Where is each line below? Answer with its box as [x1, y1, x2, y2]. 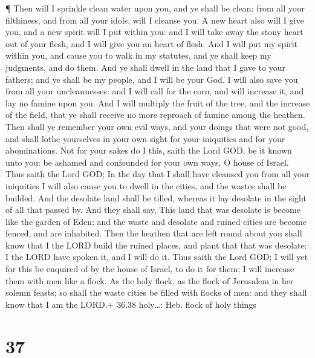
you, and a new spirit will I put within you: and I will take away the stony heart [5, 25, 304, 38]
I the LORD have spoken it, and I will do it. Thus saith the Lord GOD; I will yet [5, 250, 308, 263]
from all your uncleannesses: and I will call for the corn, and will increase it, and [5, 85, 304, 97]
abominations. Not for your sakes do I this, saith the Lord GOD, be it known [5, 144, 292, 157]
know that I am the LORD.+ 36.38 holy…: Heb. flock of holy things [5, 298, 256, 310]
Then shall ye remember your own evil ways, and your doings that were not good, [5, 120, 309, 132]
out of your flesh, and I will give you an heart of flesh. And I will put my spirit [5, 37, 297, 50]
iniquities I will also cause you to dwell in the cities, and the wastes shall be [5, 179, 287, 192]
